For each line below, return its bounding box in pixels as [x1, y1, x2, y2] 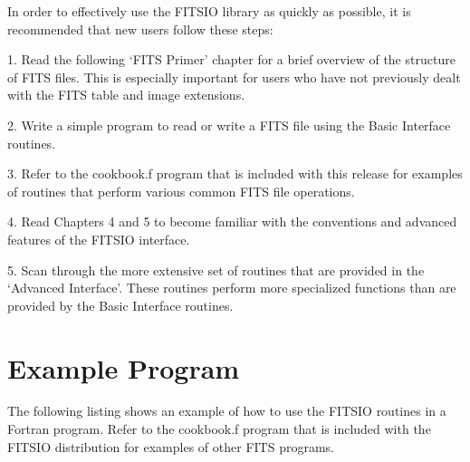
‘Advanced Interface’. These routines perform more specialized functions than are [7, 278, 456, 297]
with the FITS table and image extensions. [7, 85, 245, 104]
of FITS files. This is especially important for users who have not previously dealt [7, 67, 461, 86]
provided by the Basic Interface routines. [7, 295, 234, 314]
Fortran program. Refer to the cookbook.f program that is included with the [7, 419, 431, 438]
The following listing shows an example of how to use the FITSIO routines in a [7, 401, 446, 420]
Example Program [7, 349, 240, 386]
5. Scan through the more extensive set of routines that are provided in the [7, 260, 425, 279]
